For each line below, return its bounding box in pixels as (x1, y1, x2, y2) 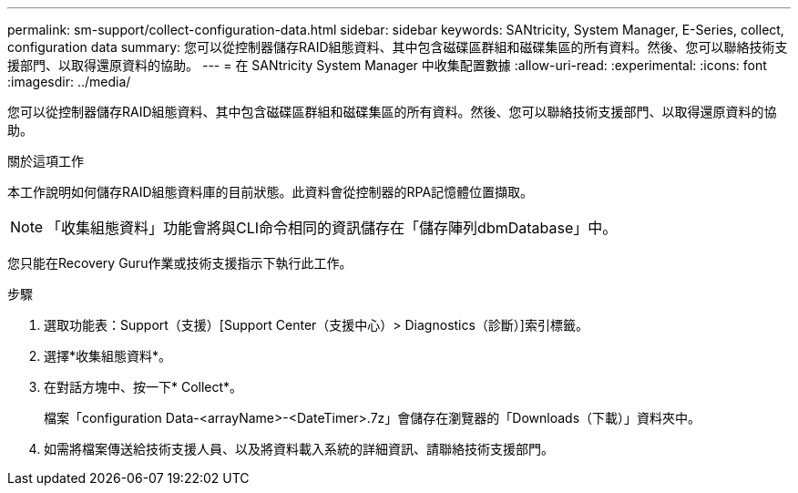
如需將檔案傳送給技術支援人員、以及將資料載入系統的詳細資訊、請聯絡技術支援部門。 (44, 441, 554, 457)
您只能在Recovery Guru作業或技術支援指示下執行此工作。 (7, 255, 353, 271)
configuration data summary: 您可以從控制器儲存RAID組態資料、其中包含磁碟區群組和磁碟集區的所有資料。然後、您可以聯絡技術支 (7, 39, 788, 55)
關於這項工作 (7, 153, 84, 169)
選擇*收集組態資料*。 (44, 348, 172, 364)
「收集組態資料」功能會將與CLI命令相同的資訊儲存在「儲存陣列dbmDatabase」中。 (46, 219, 618, 237)
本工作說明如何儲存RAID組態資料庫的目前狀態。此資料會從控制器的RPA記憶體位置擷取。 (7, 184, 534, 200)
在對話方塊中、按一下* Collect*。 (44, 379, 243, 395)
